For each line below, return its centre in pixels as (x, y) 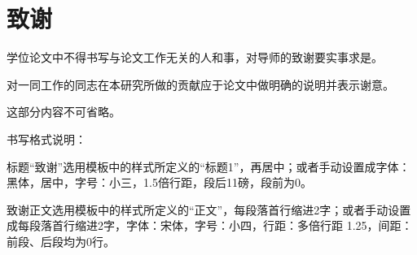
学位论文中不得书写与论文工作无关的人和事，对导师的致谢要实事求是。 (195, 57)
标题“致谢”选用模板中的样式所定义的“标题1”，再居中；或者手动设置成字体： (208, 166)
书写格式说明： (46, 138)
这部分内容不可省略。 (64, 112)
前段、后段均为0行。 (61, 241)
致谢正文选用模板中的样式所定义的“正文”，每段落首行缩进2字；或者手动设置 (209, 209)
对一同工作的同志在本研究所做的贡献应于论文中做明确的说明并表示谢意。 (200, 84)
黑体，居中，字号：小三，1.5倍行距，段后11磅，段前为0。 (159, 182)
